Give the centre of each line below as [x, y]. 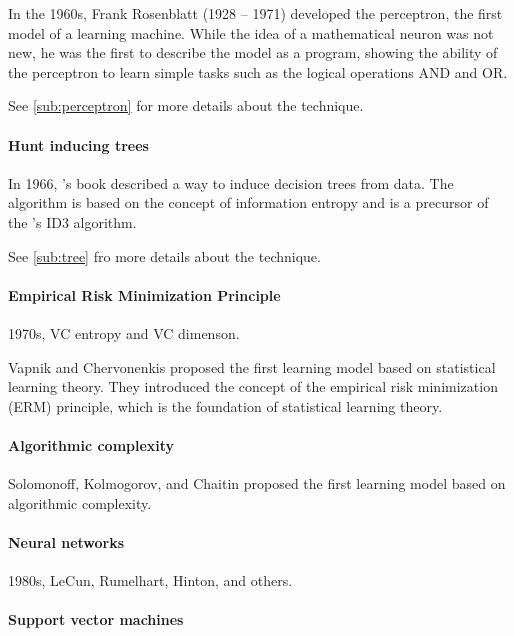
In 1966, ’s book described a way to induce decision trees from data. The [231, 182]
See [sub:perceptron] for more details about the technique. [186, 105]
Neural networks [66, 541]
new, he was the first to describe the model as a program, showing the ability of [253, 52]
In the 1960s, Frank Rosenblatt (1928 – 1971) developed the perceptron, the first [255, 13]
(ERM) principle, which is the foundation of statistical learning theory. [225, 405]
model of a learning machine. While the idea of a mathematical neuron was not [251, 32]
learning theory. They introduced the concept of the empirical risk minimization [253, 386]
